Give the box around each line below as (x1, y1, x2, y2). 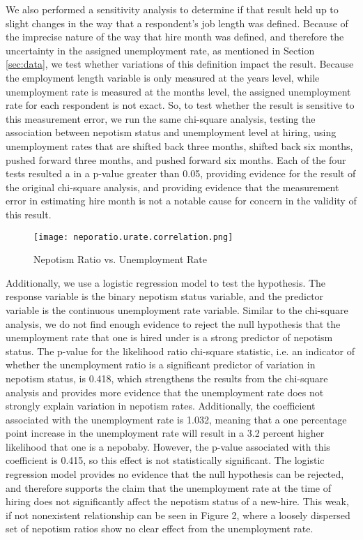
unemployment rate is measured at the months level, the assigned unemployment (6, 84, 351, 98)
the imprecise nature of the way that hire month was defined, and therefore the (6, 29, 344, 44)
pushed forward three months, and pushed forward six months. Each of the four (6, 152, 346, 167)
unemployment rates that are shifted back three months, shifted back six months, (6, 138, 353, 153)
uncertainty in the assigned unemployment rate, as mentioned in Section (6, 43, 315, 57)
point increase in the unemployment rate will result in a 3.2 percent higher (6, 426, 325, 440)
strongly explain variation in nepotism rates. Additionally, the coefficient (6, 398, 316, 413)
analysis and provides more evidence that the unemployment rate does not (6, 384, 324, 399)
